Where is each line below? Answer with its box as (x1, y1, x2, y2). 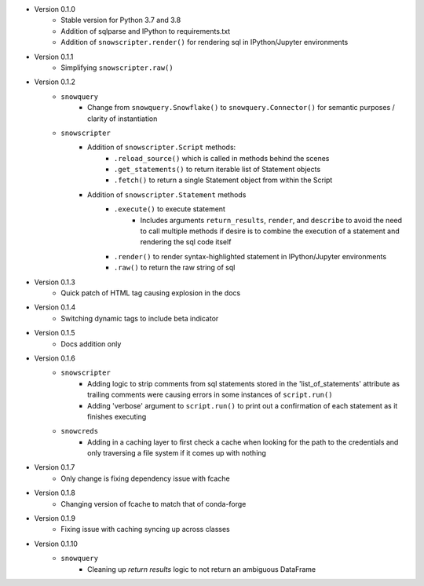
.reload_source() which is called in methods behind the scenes (114, 153, 330, 163)
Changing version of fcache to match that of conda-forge (60, 499, 247, 508)
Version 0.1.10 (34, 539, 79, 548)
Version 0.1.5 (34, 328, 75, 338)
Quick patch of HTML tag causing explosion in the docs (60, 288, 241, 298)
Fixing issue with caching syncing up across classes (60, 525, 231, 534)
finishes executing (87, 412, 147, 421)
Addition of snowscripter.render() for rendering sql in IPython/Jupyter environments (60, 38, 349, 47)
